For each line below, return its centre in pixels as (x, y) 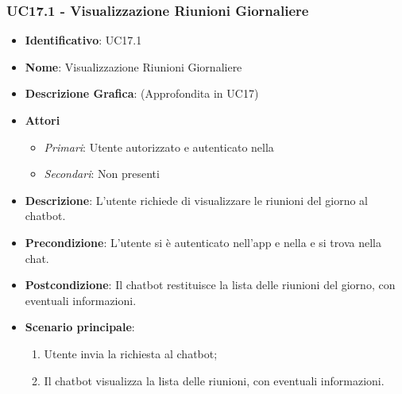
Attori (43, 120)
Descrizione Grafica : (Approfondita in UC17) (142, 93)
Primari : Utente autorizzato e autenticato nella (159, 147)
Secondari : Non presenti (102, 174)
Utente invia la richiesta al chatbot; (131, 353)
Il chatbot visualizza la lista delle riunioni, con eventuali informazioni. (214, 380)
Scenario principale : (80, 327)
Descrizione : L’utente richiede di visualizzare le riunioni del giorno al (196, 200)
